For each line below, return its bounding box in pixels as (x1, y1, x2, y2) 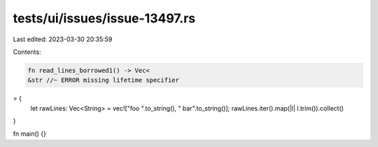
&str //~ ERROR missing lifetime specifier (27, 76, 180, 84)
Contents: (13, 48, 41, 56)
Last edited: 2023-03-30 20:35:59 (13, 35, 113, 43)
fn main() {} (13, 129, 47, 138)
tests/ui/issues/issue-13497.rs (13, 10, 196, 26)
